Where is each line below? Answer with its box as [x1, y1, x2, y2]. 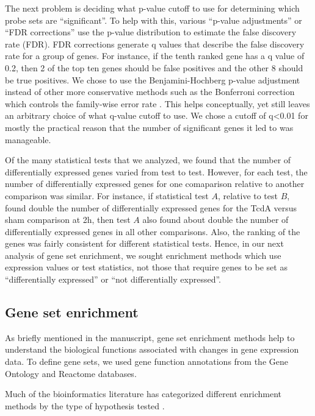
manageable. [5, 133, 51, 146]
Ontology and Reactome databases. [5, 367, 137, 379]
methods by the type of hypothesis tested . [5, 399, 165, 412]
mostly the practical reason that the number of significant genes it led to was [5, 121, 294, 133]
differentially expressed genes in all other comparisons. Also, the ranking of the [5, 225, 300, 238]
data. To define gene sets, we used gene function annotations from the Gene [5, 355, 288, 368]
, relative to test [217, 189, 278, 202]
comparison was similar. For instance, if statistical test [5, 189, 209, 202]
